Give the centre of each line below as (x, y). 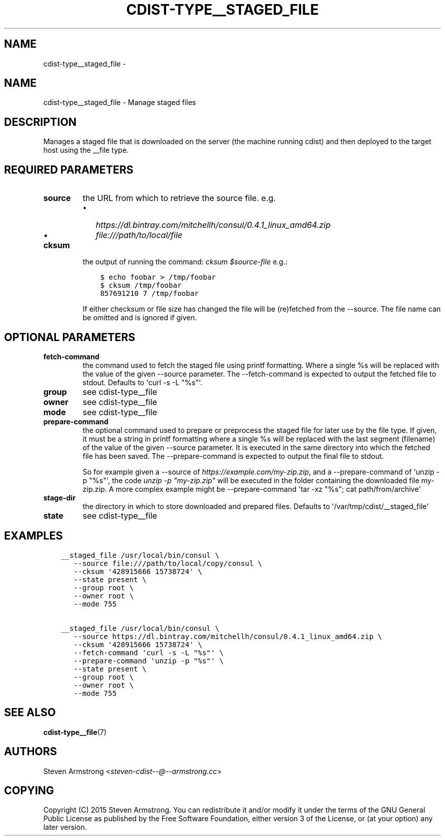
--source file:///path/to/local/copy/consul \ (168, 563)
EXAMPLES (34, 536)
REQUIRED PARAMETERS (69, 170)
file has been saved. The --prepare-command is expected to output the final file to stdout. (233, 456)
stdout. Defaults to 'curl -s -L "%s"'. (142, 382)
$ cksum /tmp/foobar (141, 285)
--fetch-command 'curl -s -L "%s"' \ (149, 652)
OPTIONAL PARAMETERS (70, 337)
